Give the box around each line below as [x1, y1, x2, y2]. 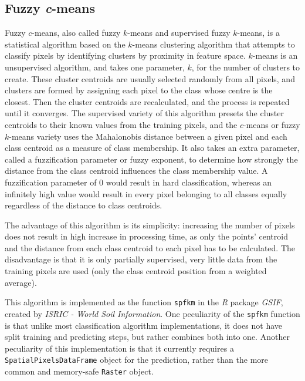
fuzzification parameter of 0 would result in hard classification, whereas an [5, 176, 272, 188]
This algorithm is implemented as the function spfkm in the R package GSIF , [5, 296, 283, 308]
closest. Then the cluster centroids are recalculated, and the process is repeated [5, 95, 290, 107]
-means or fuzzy [243, 118, 300, 130]
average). [5, 276, 37, 288]
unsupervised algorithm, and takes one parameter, [5, 60, 185, 73]
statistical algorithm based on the [5, 38, 126, 50]
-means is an [252, 49, 298, 62]
